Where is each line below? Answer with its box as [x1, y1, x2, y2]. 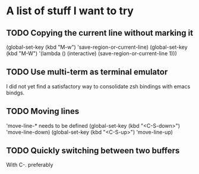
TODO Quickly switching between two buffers [6, 145, 180, 156]
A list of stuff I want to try [6, 4, 134, 18]
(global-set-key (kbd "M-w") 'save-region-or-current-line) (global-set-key [6, 43, 188, 50]
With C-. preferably [6, 162, 53, 169]
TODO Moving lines [6, 106, 80, 116]
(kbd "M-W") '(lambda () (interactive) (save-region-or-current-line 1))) [6, 50, 177, 57]
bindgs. [6, 89, 25, 96]
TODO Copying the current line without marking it [6, 28, 194, 38]
